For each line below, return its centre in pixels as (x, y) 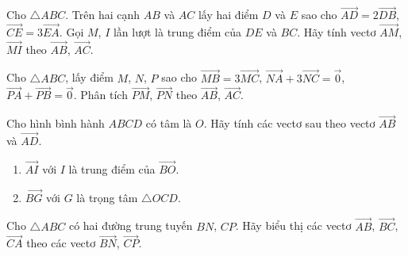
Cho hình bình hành (56, 123)
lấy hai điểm (228, 15)
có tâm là (169, 123)
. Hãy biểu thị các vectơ (293, 225)
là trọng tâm (107, 197)
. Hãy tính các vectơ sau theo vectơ (289, 123)
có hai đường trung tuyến (131, 225)
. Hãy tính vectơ (337, 32)
